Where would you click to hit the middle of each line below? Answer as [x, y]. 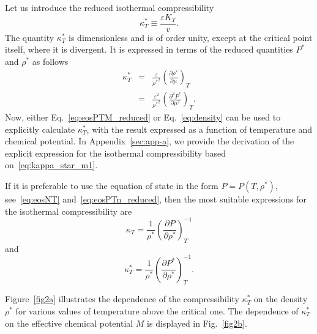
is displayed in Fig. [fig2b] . [197, 323]
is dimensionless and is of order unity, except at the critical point [191, 37]
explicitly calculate [40, 129]
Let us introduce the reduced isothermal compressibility [110, 7]
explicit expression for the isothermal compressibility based [116, 153]
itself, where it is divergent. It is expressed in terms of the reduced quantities [149, 49]
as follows [50, 61]
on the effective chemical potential [69, 323]
